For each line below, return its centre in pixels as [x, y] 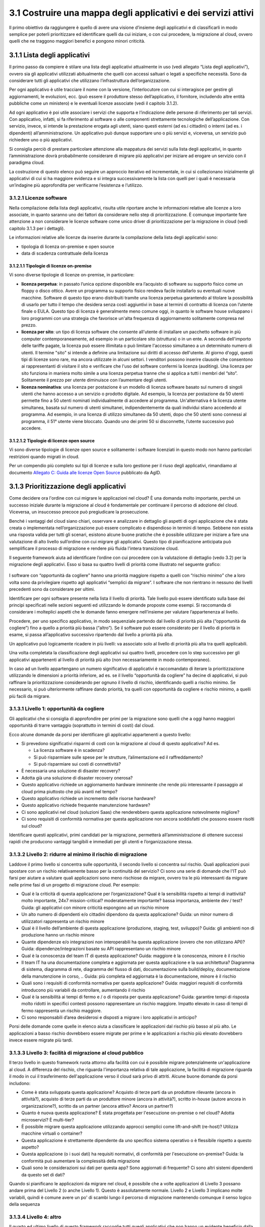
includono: [20, 1083]
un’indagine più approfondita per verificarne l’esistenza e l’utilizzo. [76, 185]
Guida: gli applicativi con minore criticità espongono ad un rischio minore [95, 907]
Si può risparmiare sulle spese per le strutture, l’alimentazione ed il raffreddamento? [118, 757]
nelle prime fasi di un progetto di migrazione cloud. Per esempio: [74, 885]
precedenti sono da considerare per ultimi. [52, 589]
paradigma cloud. [27, 162]
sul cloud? [32, 826]
